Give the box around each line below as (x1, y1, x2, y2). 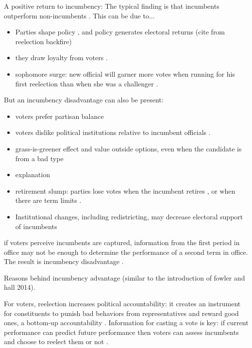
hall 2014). (4, 282, 35, 292)
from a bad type (15, 153, 64, 163)
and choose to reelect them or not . (4, 336, 108, 347)
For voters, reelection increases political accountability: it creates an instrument (4, 298, 241, 309)
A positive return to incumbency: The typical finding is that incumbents (4, 1, 219, 11)
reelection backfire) (15, 36, 72, 46)
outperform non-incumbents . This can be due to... (4, 10, 155, 20)
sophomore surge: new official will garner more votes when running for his (15, 68, 235, 79)
